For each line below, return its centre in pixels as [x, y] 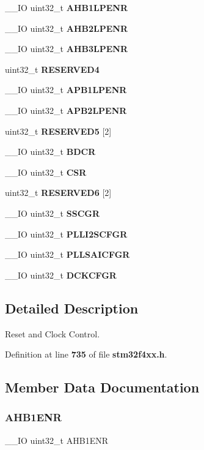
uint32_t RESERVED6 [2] [58, 193]
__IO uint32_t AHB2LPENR [66, 28]
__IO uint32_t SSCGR [52, 213]
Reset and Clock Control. [53, 333]
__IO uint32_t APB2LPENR [66, 110]
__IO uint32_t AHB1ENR [56, 440]
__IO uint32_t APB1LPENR [66, 90]
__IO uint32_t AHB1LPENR [66, 7]
